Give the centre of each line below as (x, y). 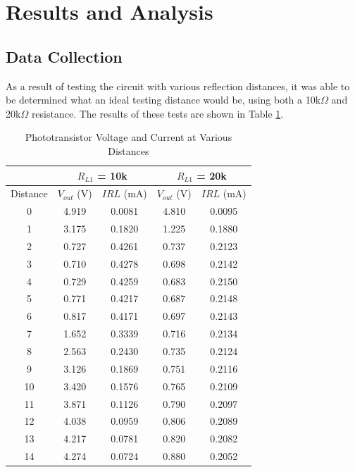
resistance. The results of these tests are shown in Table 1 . (157, 113)
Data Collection (64, 56)
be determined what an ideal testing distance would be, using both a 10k (163, 100)
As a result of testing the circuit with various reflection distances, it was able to (178, 86)
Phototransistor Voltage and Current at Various (129, 137)
